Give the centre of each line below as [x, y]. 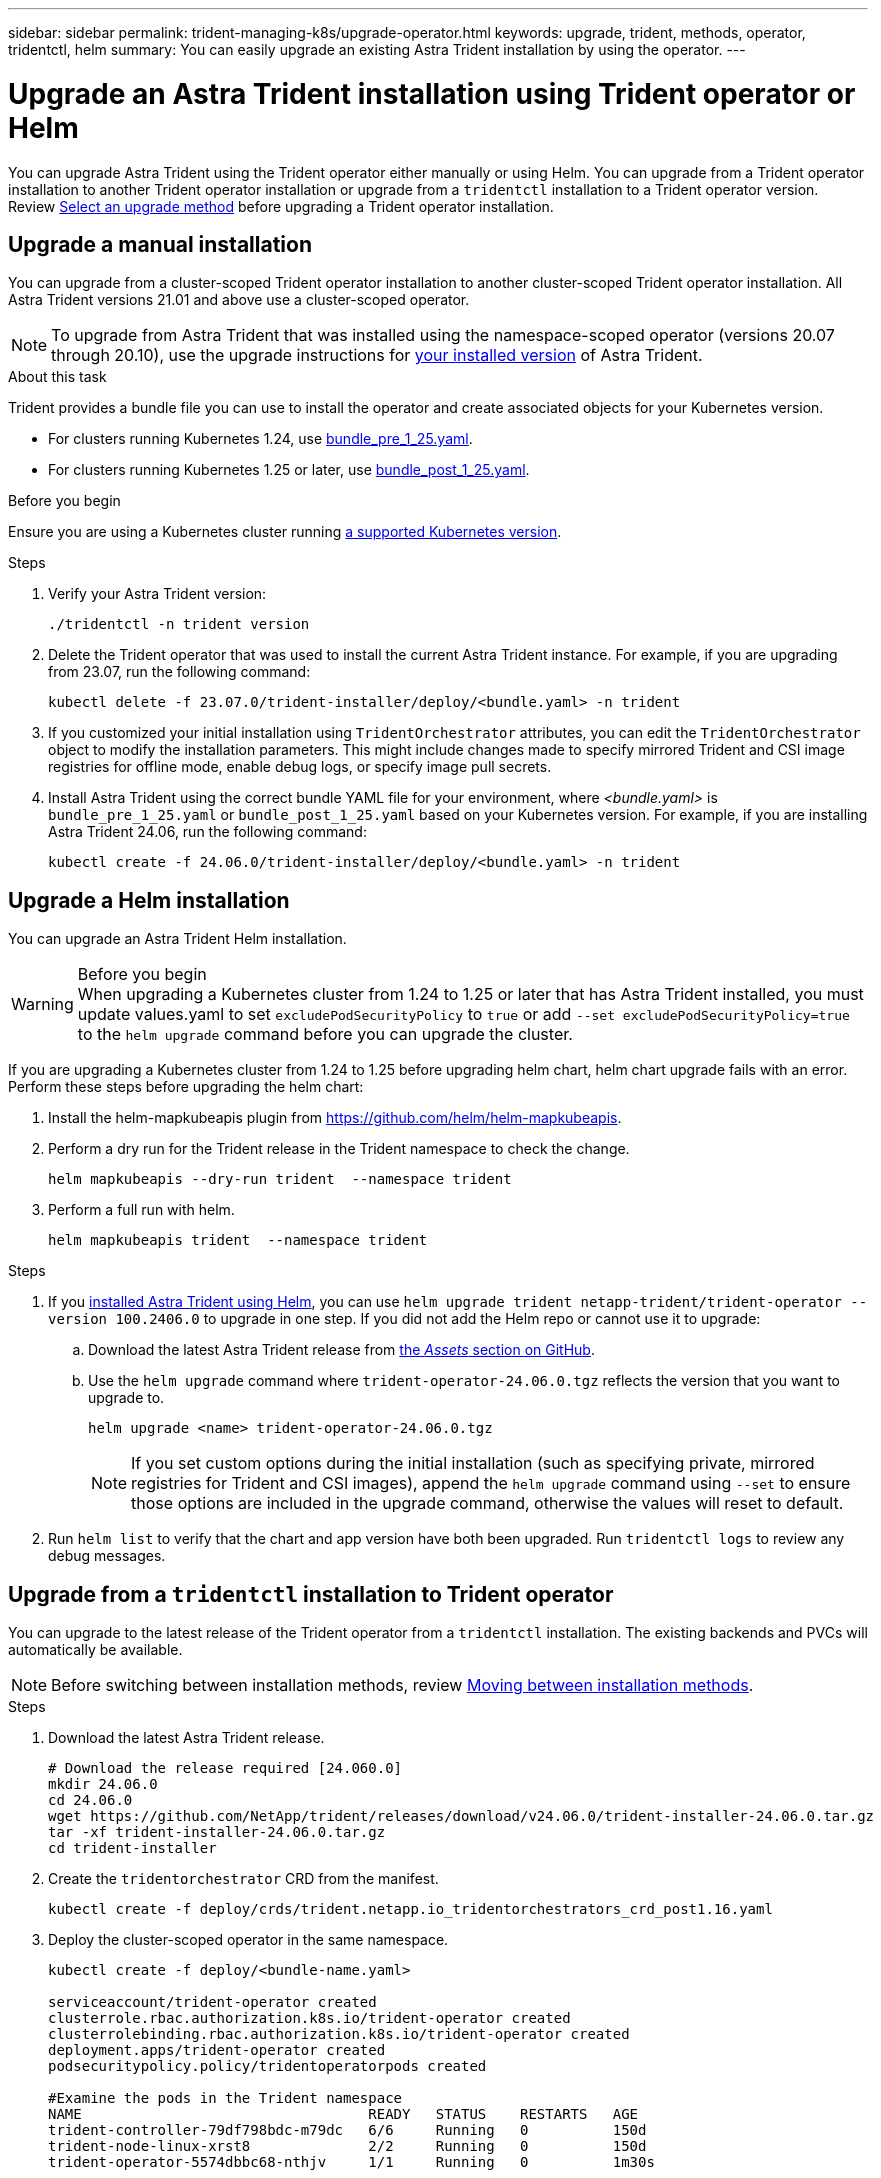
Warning [42, 1004]
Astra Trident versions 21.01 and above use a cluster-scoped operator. [239, 300]
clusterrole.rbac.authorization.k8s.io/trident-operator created [309, 2018]
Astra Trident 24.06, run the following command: [207, 832]
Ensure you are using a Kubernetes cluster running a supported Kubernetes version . [285, 532]
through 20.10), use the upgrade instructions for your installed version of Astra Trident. [377, 355]
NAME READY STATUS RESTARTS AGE [343, 2114]
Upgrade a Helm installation [149, 900]
